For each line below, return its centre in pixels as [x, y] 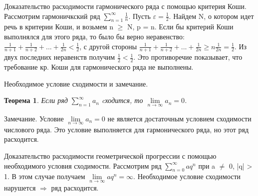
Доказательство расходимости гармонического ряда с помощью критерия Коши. [125, 6]
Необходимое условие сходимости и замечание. [76, 83]
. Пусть [139, 16]
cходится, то [123, 100]
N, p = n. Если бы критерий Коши [180, 27]
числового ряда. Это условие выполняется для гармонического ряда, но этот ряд [127, 129]
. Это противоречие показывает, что [188, 57]
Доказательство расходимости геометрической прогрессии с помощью [110, 156]
